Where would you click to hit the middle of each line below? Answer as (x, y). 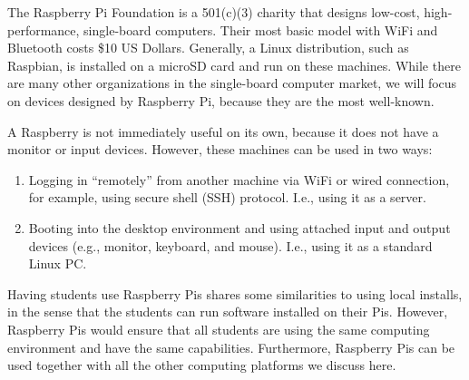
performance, (44, 29)
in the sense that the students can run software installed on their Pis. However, (228, 312)
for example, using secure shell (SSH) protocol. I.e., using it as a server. (227, 197)
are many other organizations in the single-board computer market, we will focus (232, 83)
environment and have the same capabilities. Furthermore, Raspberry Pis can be (231, 347)
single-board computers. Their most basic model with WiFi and (261, 29)
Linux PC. (58, 263)
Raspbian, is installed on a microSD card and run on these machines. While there (234, 65)
